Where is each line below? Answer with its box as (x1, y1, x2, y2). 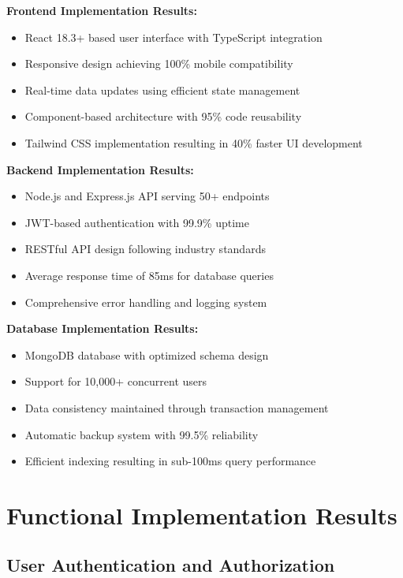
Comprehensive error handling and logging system (24, 293, 267, 310)
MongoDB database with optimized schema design (24, 346, 269, 363)
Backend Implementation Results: (6, 161, 194, 177)
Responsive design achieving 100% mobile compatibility (24, 55, 293, 72)
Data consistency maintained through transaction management (24, 399, 329, 416)
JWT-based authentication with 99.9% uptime (24, 214, 249, 230)
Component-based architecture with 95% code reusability (24, 108, 302, 125)
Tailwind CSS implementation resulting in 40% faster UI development (24, 134, 363, 151)
